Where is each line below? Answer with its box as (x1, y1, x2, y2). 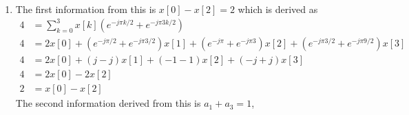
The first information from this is (15, 2, 156, 16)
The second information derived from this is (15, 96, 201, 110)
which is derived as (238, 2, 318, 16)
